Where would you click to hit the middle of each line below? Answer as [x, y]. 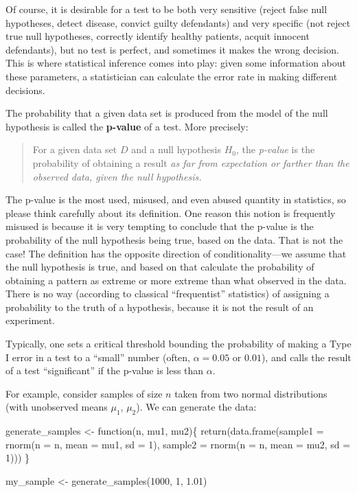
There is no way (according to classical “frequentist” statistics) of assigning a [168, 294]
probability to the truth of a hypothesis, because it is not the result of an [160, 307]
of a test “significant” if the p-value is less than [105, 370]
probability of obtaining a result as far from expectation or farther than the [191, 162]
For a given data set [75, 149]
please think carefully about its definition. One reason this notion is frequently [171, 213]
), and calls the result [306, 357]
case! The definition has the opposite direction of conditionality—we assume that [176, 253]
